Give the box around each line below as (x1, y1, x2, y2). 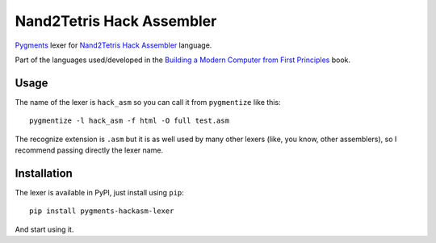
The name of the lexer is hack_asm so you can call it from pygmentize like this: (15, 97, 282, 107)
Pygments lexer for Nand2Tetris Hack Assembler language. (15, 40, 212, 50)
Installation (15, 166, 73, 180)
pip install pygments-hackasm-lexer (29, 207, 174, 216)
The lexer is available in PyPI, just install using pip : (15, 187, 185, 197)
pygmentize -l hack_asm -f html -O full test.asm (29, 116, 230, 125)
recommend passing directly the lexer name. (15, 145, 164, 155)
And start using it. (15, 224, 74, 234)
